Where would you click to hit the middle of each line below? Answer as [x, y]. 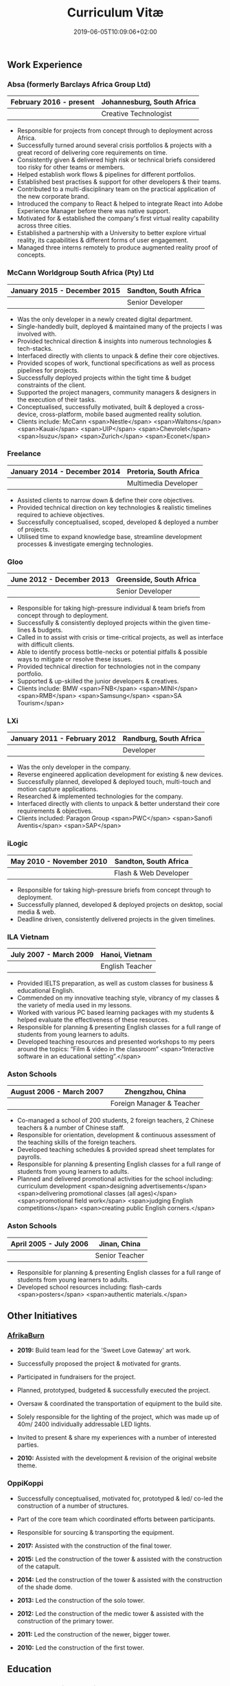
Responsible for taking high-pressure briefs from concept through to [114, 890]
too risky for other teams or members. [71, 167]
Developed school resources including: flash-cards [89, 1287]
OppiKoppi [25, 1483]
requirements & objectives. [55, 811]
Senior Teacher [120, 1255]
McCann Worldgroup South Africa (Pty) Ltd [81, 273]
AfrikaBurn [26, 1335]
